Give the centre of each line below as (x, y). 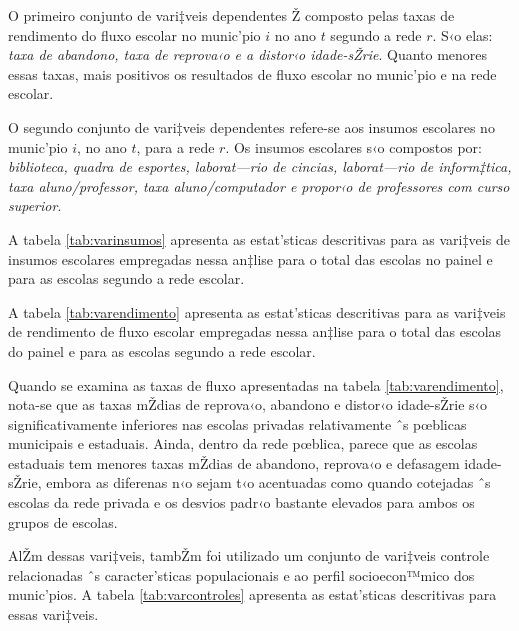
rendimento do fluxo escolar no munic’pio (134, 34)
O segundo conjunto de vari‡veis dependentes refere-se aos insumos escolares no (251, 126)
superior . (35, 205)
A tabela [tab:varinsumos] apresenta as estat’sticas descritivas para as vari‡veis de (259, 238)
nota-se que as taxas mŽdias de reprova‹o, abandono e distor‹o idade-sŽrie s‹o (247, 404)
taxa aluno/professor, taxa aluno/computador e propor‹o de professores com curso (259, 185)
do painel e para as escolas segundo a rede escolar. (162, 350)
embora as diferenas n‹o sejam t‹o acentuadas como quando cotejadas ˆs (268, 482)
